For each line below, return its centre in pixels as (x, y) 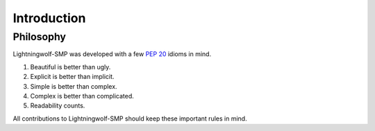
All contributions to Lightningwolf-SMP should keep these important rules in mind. (130, 119)
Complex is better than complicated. (82, 96)
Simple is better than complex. (74, 86)
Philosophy (39, 37)
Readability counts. (58, 106)
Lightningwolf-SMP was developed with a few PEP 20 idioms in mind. (112, 54)
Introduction (49, 18)
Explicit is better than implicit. (72, 77)
